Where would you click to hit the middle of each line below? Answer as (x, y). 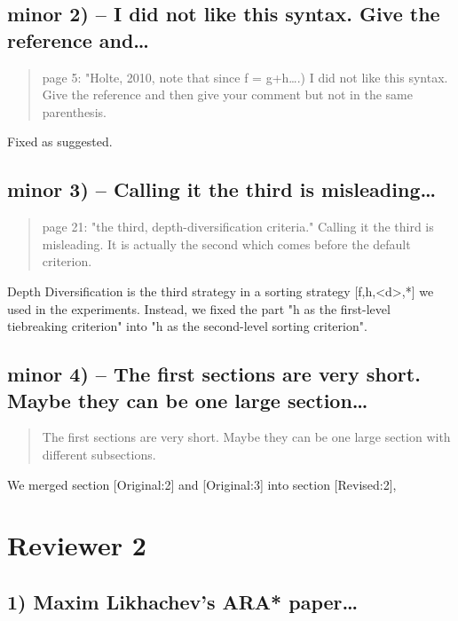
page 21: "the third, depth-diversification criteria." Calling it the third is (238, 227)
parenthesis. (74, 111)
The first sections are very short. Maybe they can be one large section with (246, 437)
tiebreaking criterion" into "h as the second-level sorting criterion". (187, 326)
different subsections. (99, 454)
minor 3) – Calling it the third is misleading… (222, 189)
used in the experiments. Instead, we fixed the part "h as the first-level (199, 308)
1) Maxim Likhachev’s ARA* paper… (183, 601)
